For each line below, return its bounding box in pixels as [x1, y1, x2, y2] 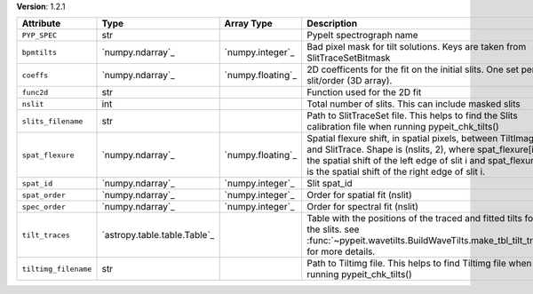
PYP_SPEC [21, 30, 58, 40]
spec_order [21, 202, 67, 211]
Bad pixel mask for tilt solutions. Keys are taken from [306, 41, 527, 53]
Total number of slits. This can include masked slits [306, 98, 521, 110]
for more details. [306, 245, 376, 258]
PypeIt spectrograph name [306, 29, 418, 42]
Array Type [224, 18, 273, 30]
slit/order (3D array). [306, 75, 393, 87]
